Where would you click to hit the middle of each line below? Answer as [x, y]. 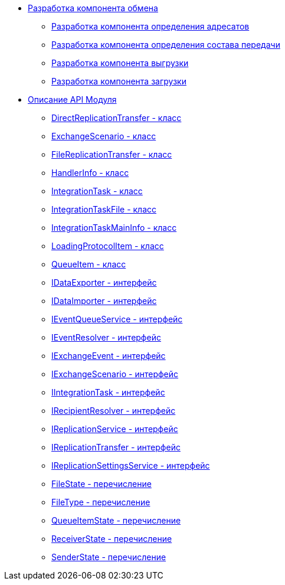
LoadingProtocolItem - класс [108, 246]
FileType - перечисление [101, 502]
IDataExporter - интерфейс [104, 282]
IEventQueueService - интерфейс [117, 319]
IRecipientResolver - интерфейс [114, 411]
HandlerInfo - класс [90, 173]
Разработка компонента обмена [93, 8]
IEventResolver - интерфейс [106, 337]
